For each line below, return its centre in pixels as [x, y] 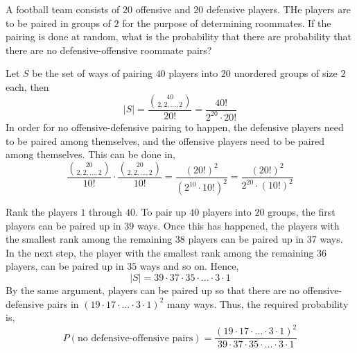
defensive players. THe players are [279, 9]
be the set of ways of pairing [92, 73]
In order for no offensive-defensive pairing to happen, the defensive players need [175, 127]
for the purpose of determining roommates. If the [227, 23]
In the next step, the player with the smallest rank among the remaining [160, 252]
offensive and [163, 9]
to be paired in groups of [58, 23]
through [106, 212]
